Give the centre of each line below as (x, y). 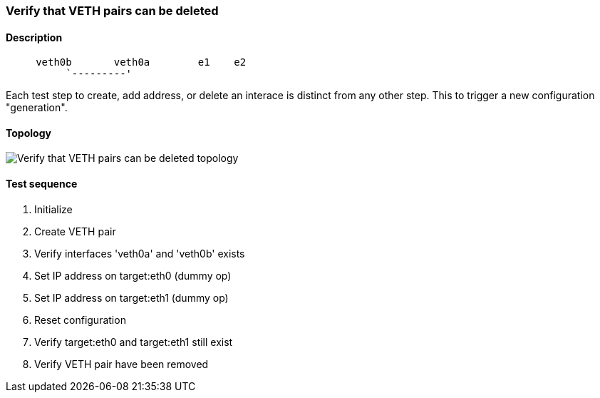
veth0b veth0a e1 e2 (141, 62)
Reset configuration (80, 320)
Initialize (53, 209)
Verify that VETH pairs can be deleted (112, 11)
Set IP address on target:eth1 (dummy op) (131, 297)
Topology (29, 133)
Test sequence (42, 184)
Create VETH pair (75, 231)
